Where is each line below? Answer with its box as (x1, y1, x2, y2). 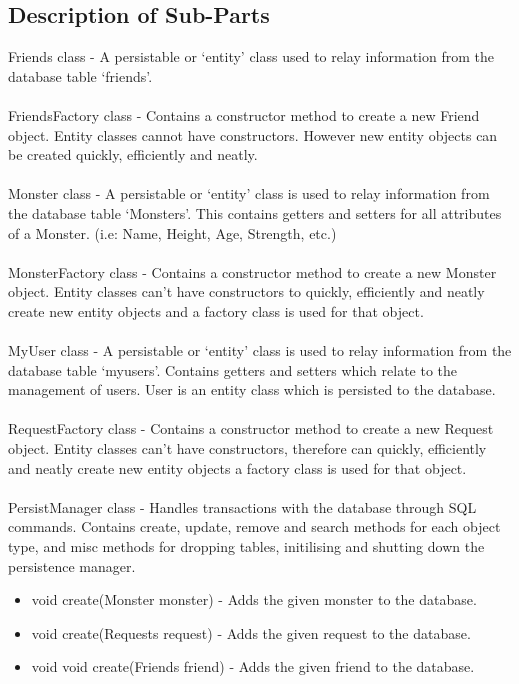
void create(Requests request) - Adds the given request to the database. (31, 622, 471, 643)
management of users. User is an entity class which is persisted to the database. (8, 379, 496, 400)
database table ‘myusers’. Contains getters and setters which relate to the (8, 359, 458, 380)
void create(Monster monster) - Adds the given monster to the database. (31, 589, 477, 610)
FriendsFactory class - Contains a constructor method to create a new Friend (8, 104, 480, 125)
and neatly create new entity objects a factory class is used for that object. (8, 457, 467, 478)
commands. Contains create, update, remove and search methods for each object (8, 516, 501, 537)
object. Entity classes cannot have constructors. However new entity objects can (8, 124, 498, 145)
